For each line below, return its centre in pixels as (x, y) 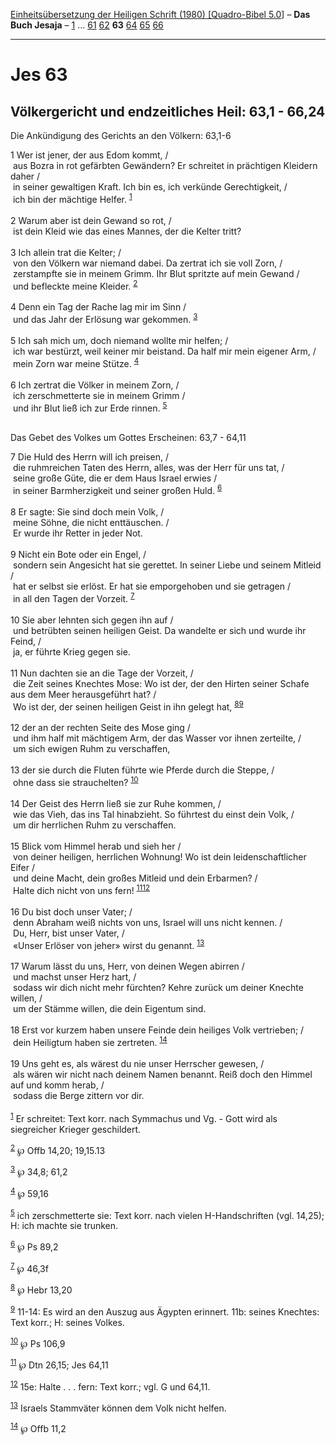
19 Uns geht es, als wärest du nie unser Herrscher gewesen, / (137, 1063)
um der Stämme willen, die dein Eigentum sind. (109, 1009)
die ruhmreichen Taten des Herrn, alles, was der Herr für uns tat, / (148, 468)
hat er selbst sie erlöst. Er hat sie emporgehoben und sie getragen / (151, 586)
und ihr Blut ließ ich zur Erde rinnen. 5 (90, 407)
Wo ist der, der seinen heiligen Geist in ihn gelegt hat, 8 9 (128, 706)
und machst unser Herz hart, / (74, 977)
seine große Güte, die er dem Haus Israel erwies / (115, 478)
